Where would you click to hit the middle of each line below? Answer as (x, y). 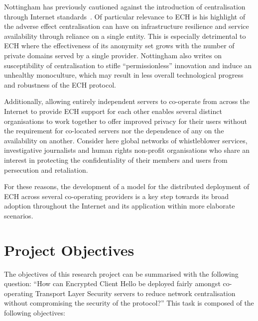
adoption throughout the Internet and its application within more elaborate (120, 206)
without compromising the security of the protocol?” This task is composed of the (129, 303)
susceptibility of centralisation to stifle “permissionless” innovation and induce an (128, 65)
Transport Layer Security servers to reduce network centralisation (135, 293)
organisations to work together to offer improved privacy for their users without (126, 121)
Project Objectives (69, 250)
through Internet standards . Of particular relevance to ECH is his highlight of (125, 16)
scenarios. (19, 215)
